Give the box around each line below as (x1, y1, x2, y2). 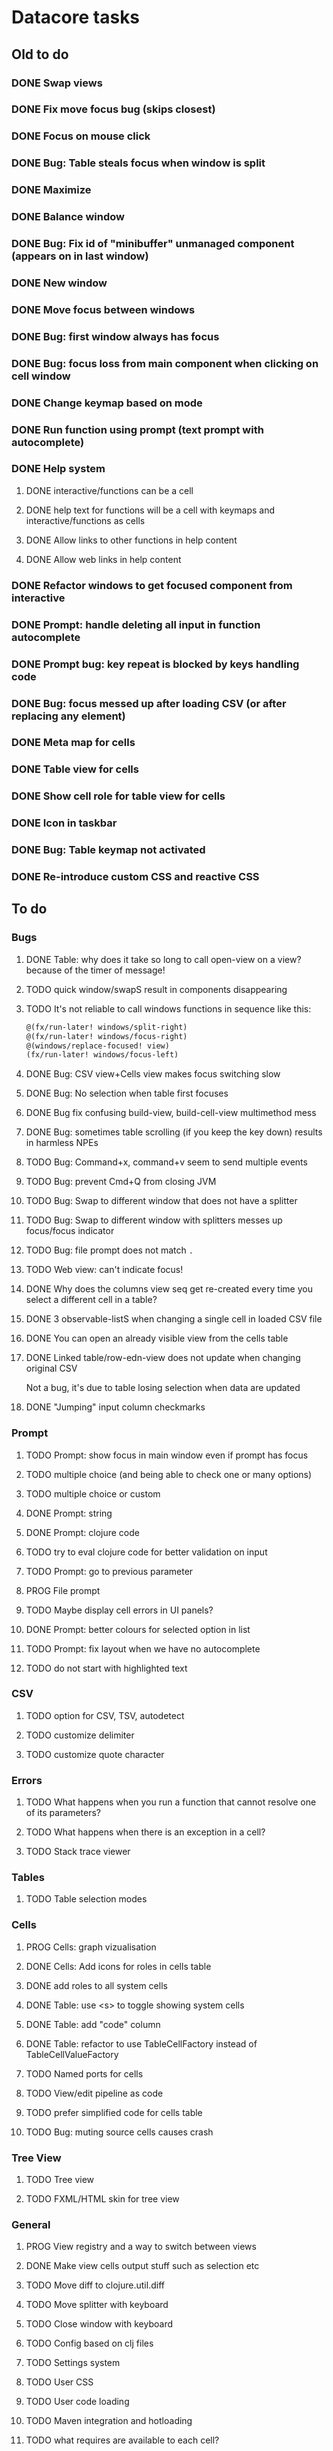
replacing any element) (11, 709, 126, 723)
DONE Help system (11, 462, 106, 476)
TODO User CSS (25, 2376, 94, 2388)
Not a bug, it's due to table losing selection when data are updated (25, 1382, 301, 1394)
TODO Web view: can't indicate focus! (25, 1264, 184, 1276)
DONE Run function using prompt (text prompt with (11, 422, 264, 436)
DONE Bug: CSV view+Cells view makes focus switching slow (25, 1068, 281, 1080)
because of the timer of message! (25, 964, 166, 976)
